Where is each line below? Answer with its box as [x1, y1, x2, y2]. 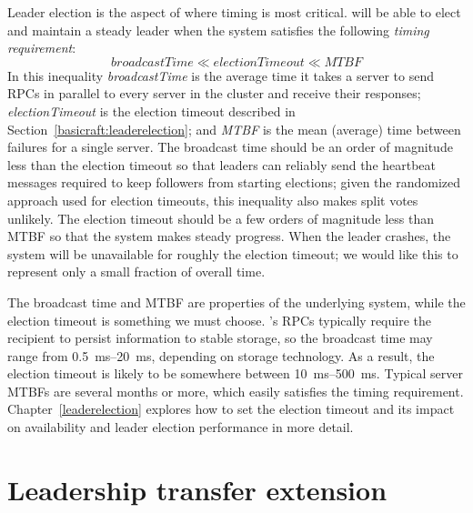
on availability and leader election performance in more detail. [7, 417, 354, 437]
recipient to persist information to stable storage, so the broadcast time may [7, 328, 433, 347]
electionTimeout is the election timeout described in [7, 101, 296, 120]
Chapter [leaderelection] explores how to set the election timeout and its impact [7, 399, 455, 418]
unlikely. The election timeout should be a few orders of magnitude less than [7, 208, 434, 227]
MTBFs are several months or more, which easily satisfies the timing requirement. [7, 381, 464, 400]
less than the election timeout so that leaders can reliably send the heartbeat [7, 155, 437, 174]
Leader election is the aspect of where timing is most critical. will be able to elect [7, 3, 461, 21]
